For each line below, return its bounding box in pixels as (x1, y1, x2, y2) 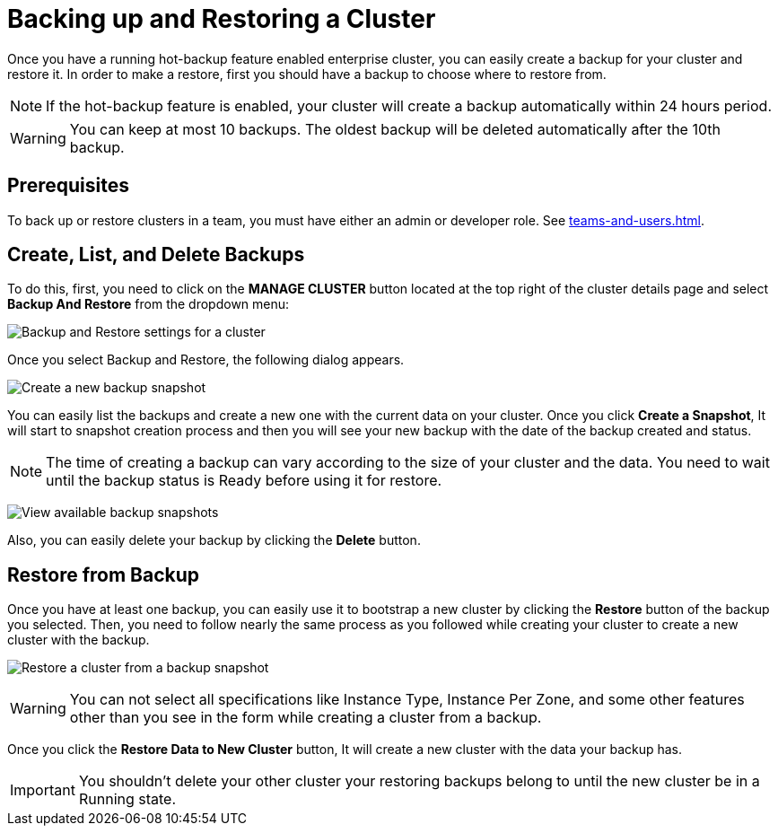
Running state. (78, 790, 177, 809)
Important (10, 781, 75, 800)
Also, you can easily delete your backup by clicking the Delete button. (7, 532, 421, 548)
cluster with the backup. (7, 632, 150, 648)
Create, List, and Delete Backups (7, 243, 305, 267)
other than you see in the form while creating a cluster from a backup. (69, 708, 542, 727)
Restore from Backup (7, 563, 200, 586)
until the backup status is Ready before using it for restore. (46, 471, 442, 490)
